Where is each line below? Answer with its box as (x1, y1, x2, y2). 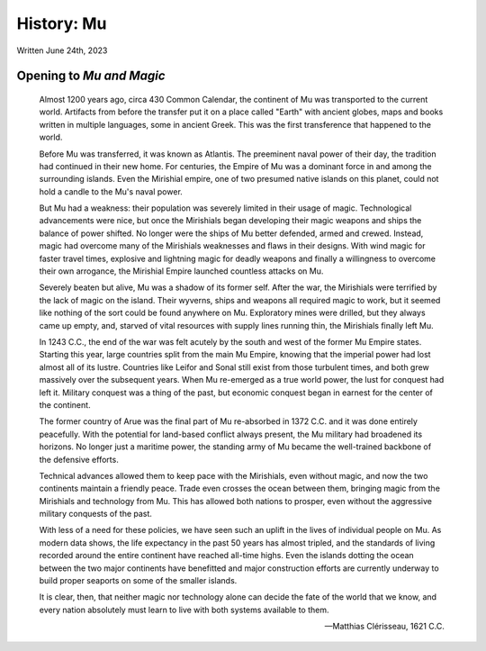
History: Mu (16, 14, 107, 33)
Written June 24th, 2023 (16, 45, 108, 56)
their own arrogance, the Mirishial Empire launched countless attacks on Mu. (39, 266, 324, 276)
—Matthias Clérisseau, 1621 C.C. (324, 621, 445, 632)
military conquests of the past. (39, 509, 153, 520)
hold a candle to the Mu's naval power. (39, 185, 184, 197)
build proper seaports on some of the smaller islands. (39, 575, 238, 586)
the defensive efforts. (39, 454, 119, 465)
